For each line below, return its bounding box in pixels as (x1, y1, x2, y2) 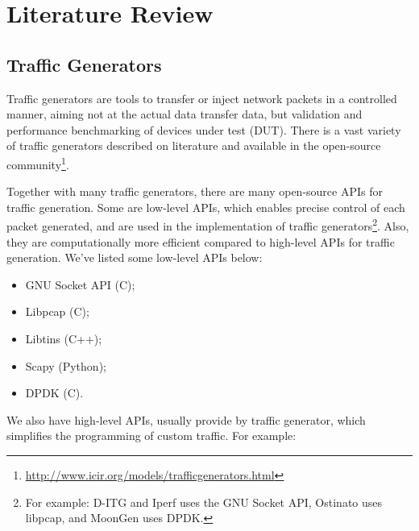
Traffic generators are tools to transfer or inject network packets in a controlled (6, 89, 397, 106)
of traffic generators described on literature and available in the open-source (6, 137, 381, 154)
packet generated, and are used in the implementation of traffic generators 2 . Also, (6, 215, 409, 234)
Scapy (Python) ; (25, 357, 106, 374)
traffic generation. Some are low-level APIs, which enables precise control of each (6, 198, 405, 215)
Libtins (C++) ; (25, 330, 102, 347)
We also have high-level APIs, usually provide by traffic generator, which (6, 411, 366, 428)
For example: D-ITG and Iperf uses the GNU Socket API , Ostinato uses (25, 493, 383, 510)
